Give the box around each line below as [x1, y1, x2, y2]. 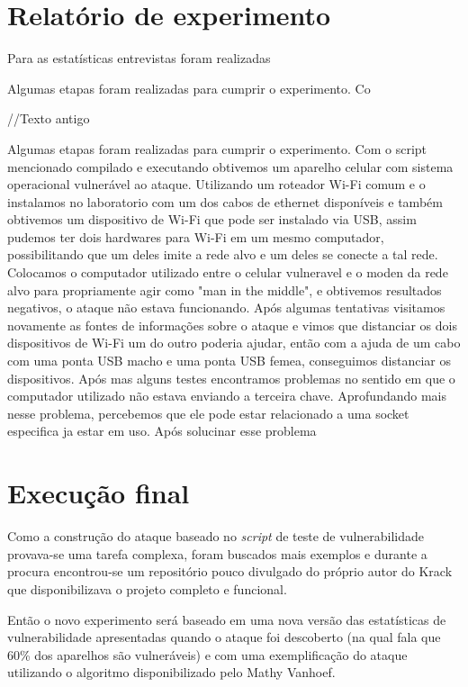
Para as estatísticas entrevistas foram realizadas [7, 49, 271, 68]
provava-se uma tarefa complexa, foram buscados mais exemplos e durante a [7, 544, 427, 563]
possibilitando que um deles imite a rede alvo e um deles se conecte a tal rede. [7, 245, 438, 264]
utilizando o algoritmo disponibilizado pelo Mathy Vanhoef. [7, 663, 336, 682]
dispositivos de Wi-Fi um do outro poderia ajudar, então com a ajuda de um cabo [7, 333, 461, 352]
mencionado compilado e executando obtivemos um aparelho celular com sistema [7, 157, 454, 176]
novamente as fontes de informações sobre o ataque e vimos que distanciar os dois [7, 315, 457, 334]
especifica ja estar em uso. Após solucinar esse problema [7, 421, 317, 440]
